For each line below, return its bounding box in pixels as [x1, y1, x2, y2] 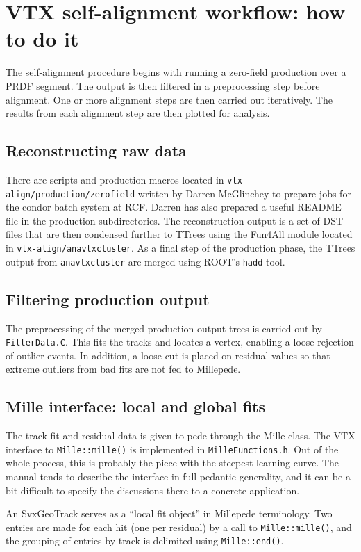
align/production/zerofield [6, 189, 135, 200]
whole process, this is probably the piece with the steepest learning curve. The [6, 455, 339, 470]
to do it [6, 24, 79, 53]
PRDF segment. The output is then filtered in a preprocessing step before [6, 78, 320, 92]
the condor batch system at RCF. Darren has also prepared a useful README [6, 200, 342, 214]
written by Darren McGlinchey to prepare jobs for [137, 186, 351, 200]
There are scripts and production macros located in [6, 172, 224, 186]
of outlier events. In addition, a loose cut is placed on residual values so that [6, 348, 330, 362]
